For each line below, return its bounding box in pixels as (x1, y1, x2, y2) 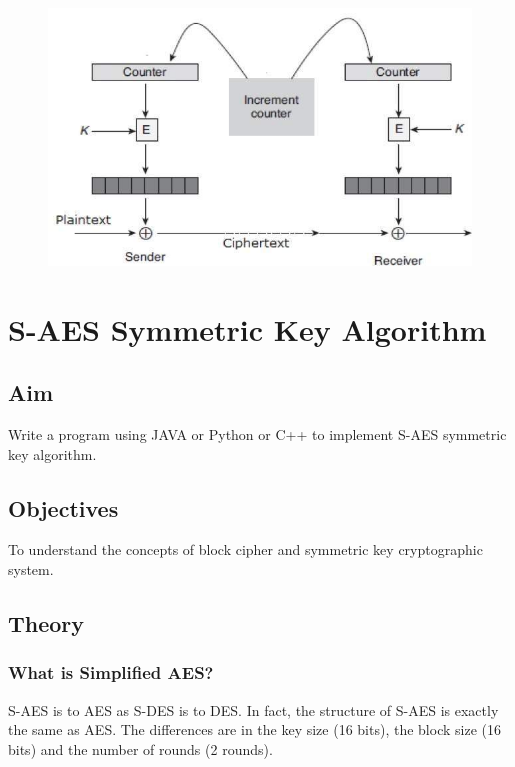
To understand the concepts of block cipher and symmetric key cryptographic (8, 539, 483, 560)
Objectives (8, 492, 119, 523)
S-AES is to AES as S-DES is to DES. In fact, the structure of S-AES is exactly (8, 699, 499, 720)
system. (8, 559, 54, 579)
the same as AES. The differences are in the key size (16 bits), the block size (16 (8, 719, 501, 740)
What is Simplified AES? (8, 660, 214, 685)
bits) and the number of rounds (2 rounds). (8, 738, 273, 759)
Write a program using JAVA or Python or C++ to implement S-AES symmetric (8, 424, 507, 445)
